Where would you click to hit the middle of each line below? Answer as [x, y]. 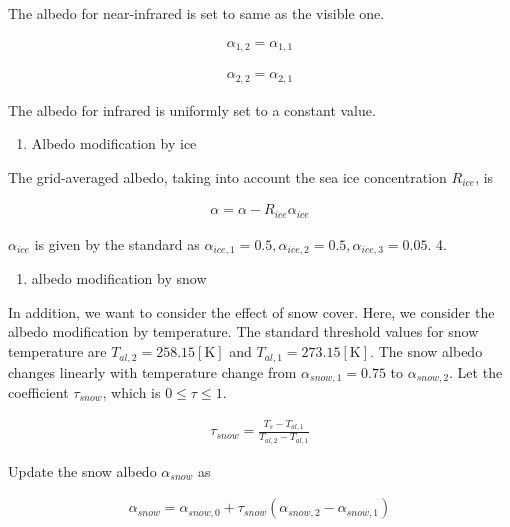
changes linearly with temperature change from [152, 371]
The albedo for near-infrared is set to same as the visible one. [196, 13]
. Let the [476, 371]
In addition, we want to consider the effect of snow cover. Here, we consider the [251, 311]
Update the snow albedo [82, 470]
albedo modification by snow [119, 278]
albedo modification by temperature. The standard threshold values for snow [243, 331]
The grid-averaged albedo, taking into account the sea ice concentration [227, 176]
